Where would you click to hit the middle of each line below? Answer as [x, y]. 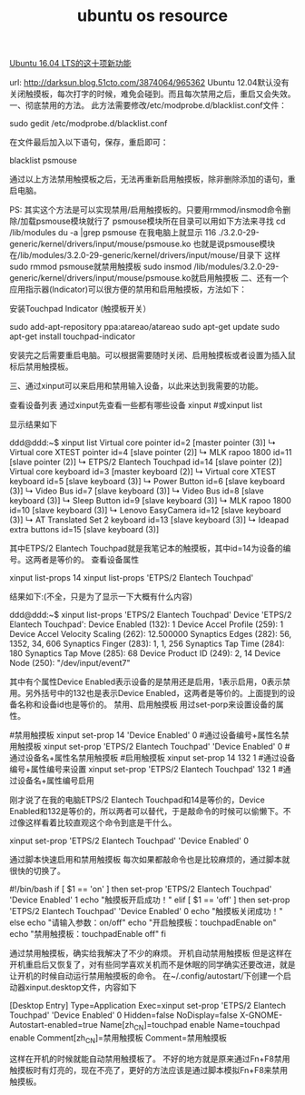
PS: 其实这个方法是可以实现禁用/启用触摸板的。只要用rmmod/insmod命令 [146, 210]
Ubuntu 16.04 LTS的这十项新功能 [70, 64]
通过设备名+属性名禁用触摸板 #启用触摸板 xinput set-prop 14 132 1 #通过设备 [152, 758]
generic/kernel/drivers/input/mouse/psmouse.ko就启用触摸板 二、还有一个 [149, 278]
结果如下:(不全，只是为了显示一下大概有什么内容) [101, 597]
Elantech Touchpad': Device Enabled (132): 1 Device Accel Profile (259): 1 [147, 624]
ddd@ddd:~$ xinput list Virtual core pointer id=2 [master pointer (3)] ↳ [143, 443]
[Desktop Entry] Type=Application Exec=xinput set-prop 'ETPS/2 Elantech [148, 1006]
